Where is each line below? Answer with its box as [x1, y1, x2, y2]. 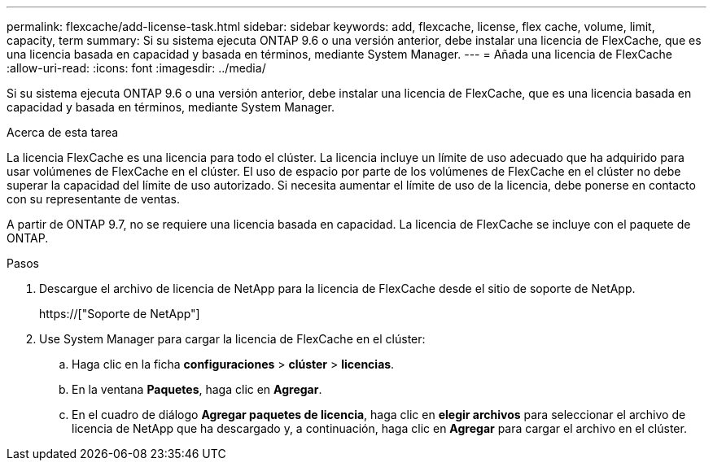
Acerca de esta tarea [7, 125, 119, 139]
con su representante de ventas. [7, 192, 180, 206]
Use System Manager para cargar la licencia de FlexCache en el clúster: [39, 332, 426, 346]
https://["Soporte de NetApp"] [39, 307, 200, 321]
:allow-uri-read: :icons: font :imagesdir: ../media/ [7, 61, 266, 75]
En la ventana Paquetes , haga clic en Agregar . [72, 382, 322, 396]
